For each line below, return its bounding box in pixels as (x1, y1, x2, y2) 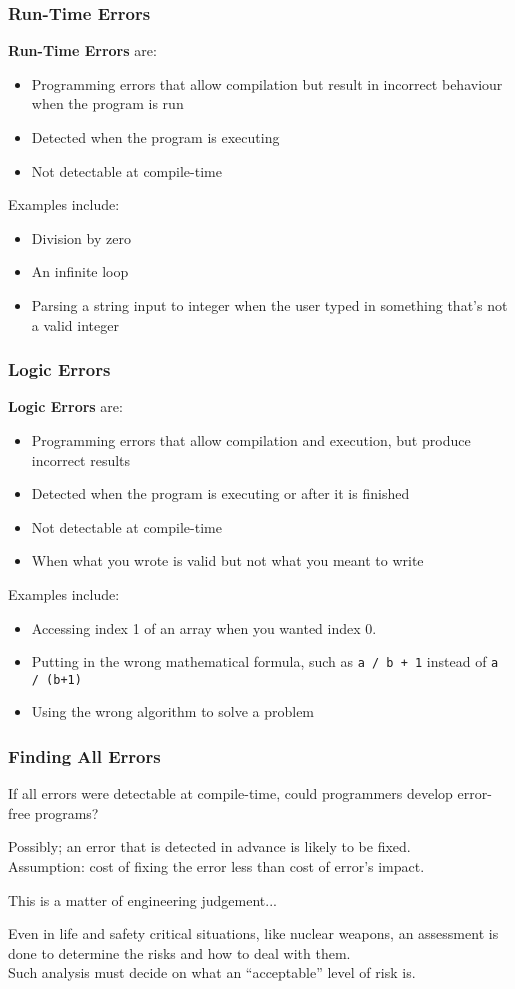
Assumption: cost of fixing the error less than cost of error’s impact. (8, 856, 425, 877)
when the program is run (31, 93, 184, 114)
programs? (34, 802, 99, 823)
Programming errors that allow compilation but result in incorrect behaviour (31, 73, 503, 94)
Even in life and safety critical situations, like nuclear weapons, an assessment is (8, 923, 499, 944)
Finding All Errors (8, 743, 161, 768)
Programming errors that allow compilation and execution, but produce (31, 429, 471, 450)
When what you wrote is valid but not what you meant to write (31, 550, 424, 571)
